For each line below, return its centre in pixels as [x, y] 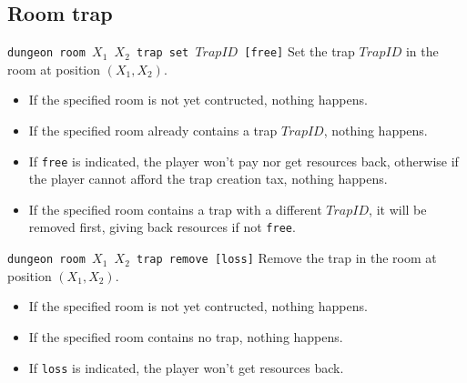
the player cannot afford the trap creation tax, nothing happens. [208, 179]
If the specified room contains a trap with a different [175, 209]
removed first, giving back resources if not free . [162, 227]
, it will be [398, 209]
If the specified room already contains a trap [153, 131]
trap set [162, 53]
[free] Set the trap [299, 51]
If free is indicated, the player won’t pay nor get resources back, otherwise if [244, 161]
